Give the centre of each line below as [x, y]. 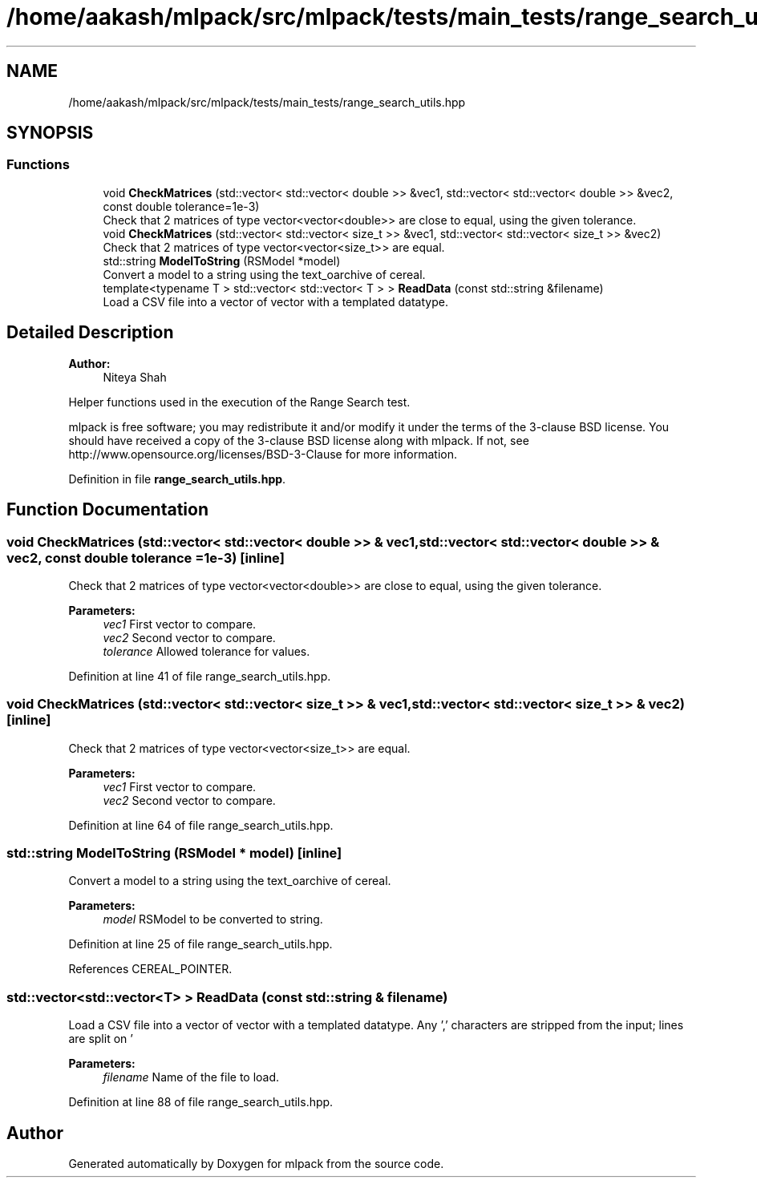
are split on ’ [101, 1039]
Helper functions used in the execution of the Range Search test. [239, 402]
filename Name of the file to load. [191, 1077]
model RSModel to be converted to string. [213, 919]
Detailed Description [90, 333]
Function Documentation [107, 510]
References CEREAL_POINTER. [150, 969]
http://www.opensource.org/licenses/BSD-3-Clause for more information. [263, 454]
